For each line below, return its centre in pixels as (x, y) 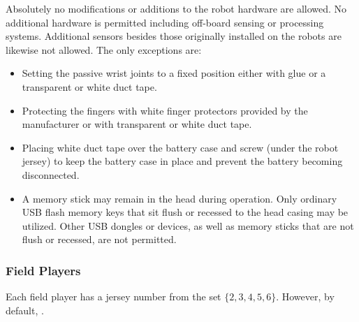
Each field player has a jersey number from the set (113, 297)
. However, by (305, 297)
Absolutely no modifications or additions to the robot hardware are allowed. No (176, 8)
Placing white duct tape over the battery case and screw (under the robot (180, 147)
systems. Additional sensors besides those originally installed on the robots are (174, 36)
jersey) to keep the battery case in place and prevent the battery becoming (182, 161)
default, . (25, 310)
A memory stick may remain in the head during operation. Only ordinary (179, 198)
